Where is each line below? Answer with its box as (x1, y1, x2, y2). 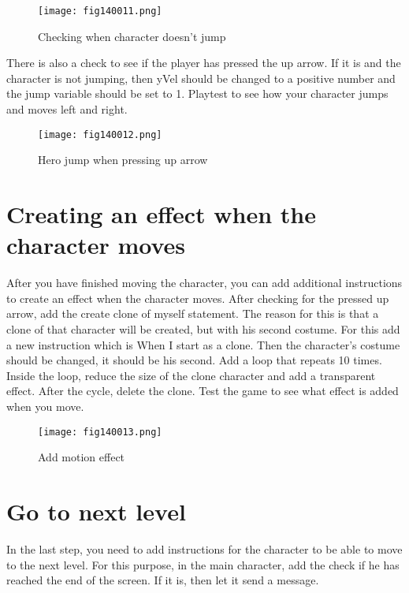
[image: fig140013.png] (38, 426, 162, 438)
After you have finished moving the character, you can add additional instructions (6, 274, 403, 291)
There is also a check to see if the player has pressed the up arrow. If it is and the (6, 54, 401, 71)
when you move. (6, 397, 84, 414)
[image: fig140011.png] (38, 6, 162, 17)
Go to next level (6, 494, 186, 527)
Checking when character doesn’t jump (38, 28, 226, 44)
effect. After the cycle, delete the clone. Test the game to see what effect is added (6, 382, 399, 399)
